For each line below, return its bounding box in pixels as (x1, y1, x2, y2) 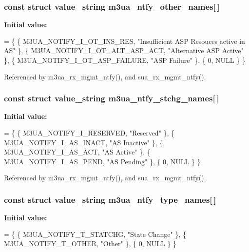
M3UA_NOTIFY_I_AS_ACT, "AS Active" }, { (4, 147, 151, 157)
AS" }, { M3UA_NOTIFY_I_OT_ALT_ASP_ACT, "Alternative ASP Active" (4, 45, 244, 56)
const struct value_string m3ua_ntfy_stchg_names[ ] (4, 92, 219, 104)
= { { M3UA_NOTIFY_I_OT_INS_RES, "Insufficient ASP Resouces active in (4, 36, 245, 46)
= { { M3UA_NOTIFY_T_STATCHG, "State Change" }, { (4, 229, 186, 239)
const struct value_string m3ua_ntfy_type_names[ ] (4, 193, 216, 205)
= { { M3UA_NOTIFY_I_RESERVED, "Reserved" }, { (4, 128, 175, 137)
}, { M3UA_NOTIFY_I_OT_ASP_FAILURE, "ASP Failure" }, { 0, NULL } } (4, 55, 246, 65)
